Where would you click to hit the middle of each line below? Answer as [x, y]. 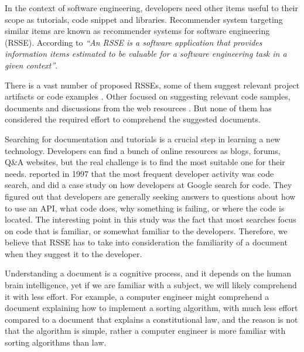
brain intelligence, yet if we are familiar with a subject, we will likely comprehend [151, 285]
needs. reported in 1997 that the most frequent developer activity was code [139, 173]
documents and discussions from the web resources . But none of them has [138, 107]
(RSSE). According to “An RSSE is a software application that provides [134, 42]
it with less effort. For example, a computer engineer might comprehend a [137, 296]
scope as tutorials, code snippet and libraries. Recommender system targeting [144, 19]
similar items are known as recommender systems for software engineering [137, 31]
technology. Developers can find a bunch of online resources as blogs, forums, [143, 150]
